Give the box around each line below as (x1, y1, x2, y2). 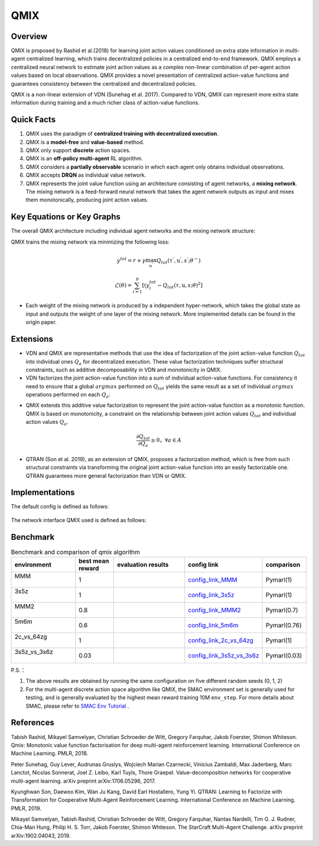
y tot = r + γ (116, 256, 146, 264)
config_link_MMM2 (188, 606, 242, 614)
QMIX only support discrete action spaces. (25, 147, 131, 154)
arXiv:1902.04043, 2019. (11, 832, 71, 839)
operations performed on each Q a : (25, 391, 110, 399)
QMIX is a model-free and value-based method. (25, 138, 145, 145)
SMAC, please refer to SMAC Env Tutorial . (25, 702, 129, 709)
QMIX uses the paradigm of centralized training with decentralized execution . (25, 130, 219, 137)
